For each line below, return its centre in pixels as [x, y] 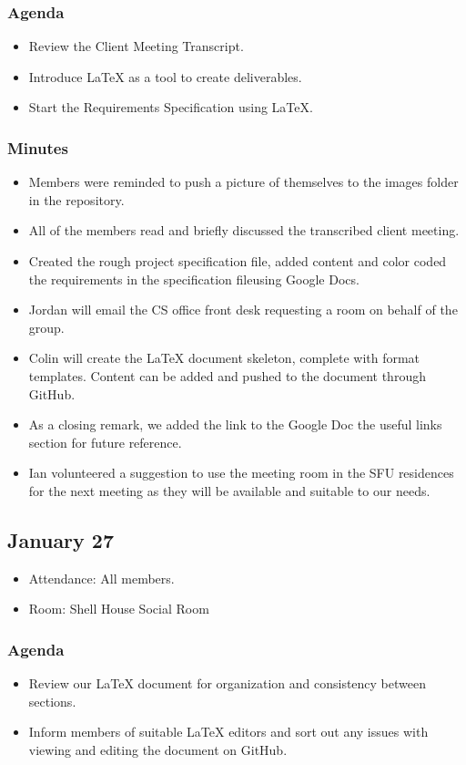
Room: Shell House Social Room [119, 609]
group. [46, 327]
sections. [52, 701]
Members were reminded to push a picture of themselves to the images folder [243, 182]
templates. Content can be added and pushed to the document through [227, 375]
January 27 [61, 539]
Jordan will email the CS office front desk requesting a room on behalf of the [243, 310]
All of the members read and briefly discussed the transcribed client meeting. [244, 230]
